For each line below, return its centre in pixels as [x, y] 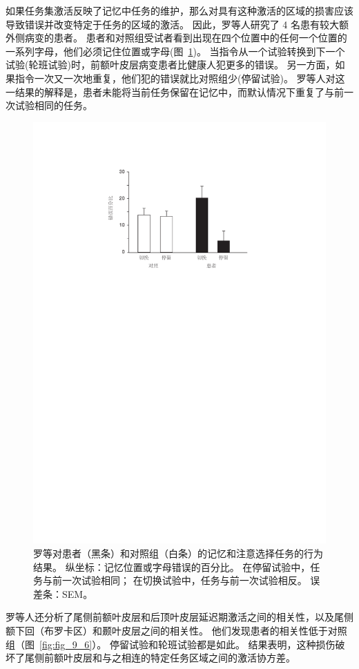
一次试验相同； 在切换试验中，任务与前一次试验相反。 [184, 580]
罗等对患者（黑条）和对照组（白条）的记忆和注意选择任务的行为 [178, 553]
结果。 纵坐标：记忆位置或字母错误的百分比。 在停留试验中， [172, 566]
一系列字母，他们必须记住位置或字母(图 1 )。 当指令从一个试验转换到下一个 [175, 51]
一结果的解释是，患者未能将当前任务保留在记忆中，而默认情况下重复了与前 [175, 91]
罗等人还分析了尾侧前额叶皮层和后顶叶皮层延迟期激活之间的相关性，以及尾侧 [179, 617]
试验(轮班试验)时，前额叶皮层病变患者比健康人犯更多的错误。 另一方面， [171, 65]
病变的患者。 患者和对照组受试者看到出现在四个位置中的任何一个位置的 [186, 38]
